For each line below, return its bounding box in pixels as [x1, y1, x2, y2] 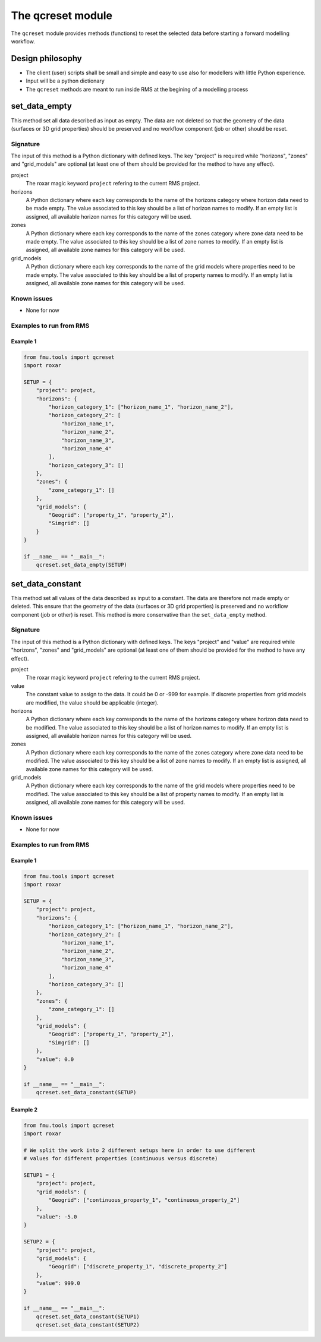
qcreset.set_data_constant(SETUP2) [36, 1322, 140, 1328]
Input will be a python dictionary [26, 77, 105, 84]
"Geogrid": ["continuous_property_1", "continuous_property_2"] [48, 1197, 240, 1204]
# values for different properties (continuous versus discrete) [23, 1155, 218, 1162]
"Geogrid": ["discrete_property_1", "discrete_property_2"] [48, 1263, 228, 1270]
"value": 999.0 [36, 1280, 80, 1287]
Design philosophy [11, 53, 83, 64]
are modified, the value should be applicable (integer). [26, 699, 159, 706]
